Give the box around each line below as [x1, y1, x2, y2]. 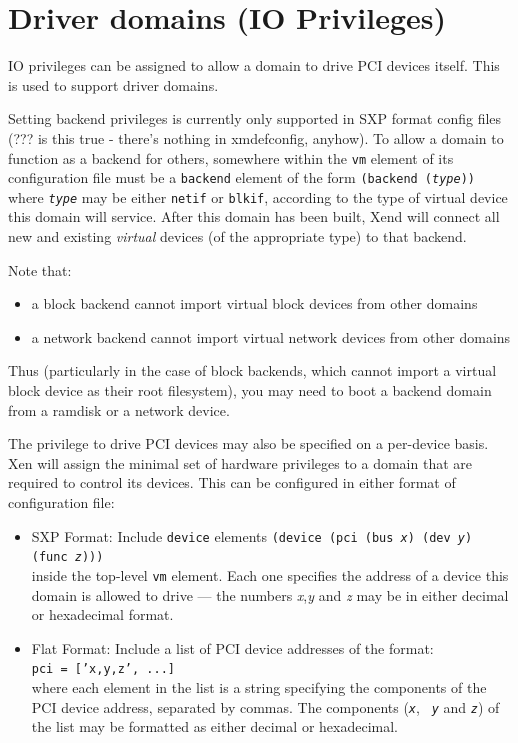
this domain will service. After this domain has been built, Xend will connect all [8, 206, 500, 227]
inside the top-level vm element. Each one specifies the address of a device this [31, 564, 509, 585]
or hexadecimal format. [31, 604, 174, 625]
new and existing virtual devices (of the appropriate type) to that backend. [8, 226, 467, 247]
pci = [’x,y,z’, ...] [31, 662, 175, 677]
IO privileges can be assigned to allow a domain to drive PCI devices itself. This [8, 55, 500, 76]
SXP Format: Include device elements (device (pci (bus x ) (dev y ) [31, 525, 473, 546]
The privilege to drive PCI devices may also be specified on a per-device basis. [8, 433, 489, 454]
